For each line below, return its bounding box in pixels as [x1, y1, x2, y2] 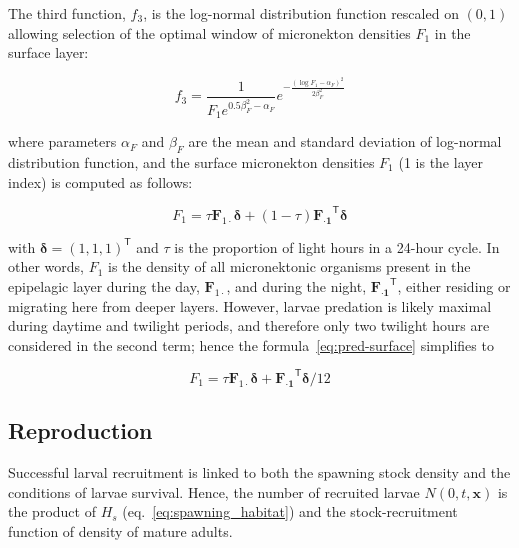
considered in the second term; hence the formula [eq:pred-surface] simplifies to [8, 334, 494, 355]
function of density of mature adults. [8, 520, 233, 541]
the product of [8, 501, 96, 522]
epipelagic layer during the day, [8, 275, 200, 296]
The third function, [8, 3, 126, 23]
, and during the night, [226, 275, 367, 296]
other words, [8, 256, 84, 277]
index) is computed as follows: [8, 171, 193, 192]
